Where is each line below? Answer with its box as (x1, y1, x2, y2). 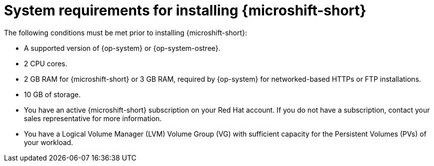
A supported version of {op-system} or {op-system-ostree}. (24, 43, 221, 52)
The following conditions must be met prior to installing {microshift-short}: (4, 28, 247, 37)
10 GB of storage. (24, 90, 81, 99)
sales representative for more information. (24, 114, 162, 123)
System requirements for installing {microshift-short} (4, 2, 367, 19)
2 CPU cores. (24, 59, 68, 68)
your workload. (24, 138, 73, 147)
